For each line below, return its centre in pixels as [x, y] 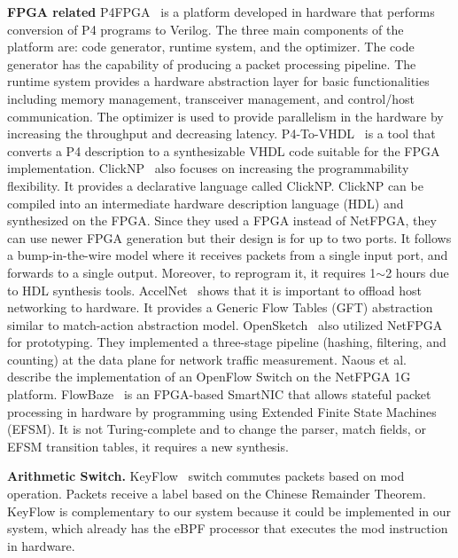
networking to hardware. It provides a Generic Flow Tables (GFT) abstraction [220, 307]
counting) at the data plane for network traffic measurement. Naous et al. [207, 359]
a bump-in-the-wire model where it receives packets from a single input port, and [228, 255]
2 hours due [417, 272]
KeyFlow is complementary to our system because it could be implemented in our [229, 511]
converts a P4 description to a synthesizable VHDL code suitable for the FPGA [224, 150]
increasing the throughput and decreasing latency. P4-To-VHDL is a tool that [221, 134]
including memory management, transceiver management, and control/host [211, 98]
